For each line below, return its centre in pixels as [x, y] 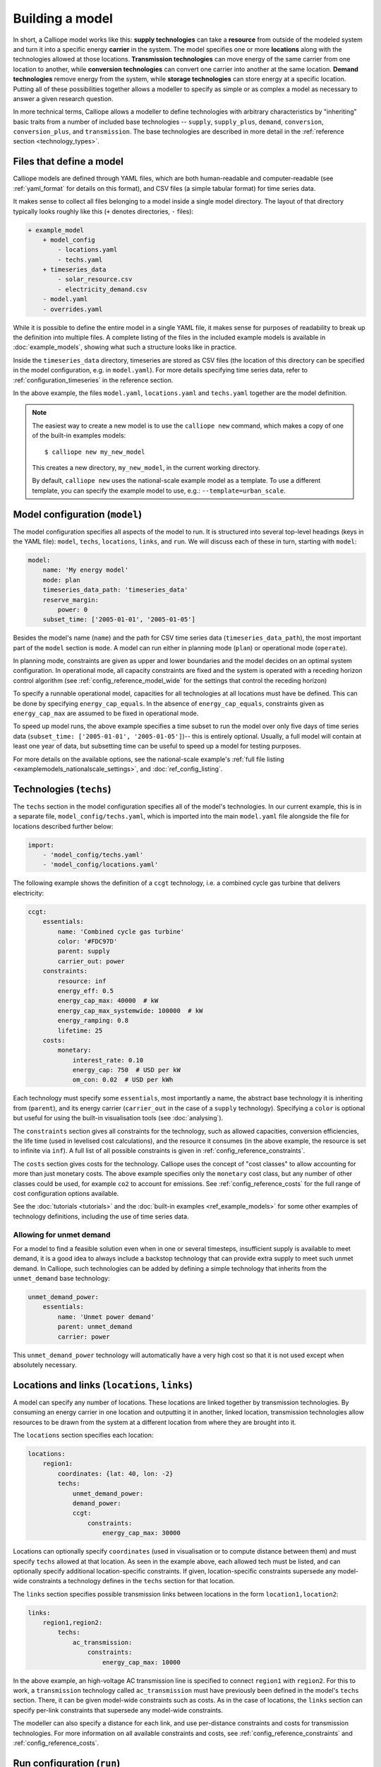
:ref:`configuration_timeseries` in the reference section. [93, 380]
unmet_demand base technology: [61, 1279]
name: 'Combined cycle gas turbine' [121, 932]
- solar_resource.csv [95, 280]
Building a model [63, 18]
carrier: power [84, 1337]
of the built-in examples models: [79, 435]
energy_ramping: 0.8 [93, 1021]
